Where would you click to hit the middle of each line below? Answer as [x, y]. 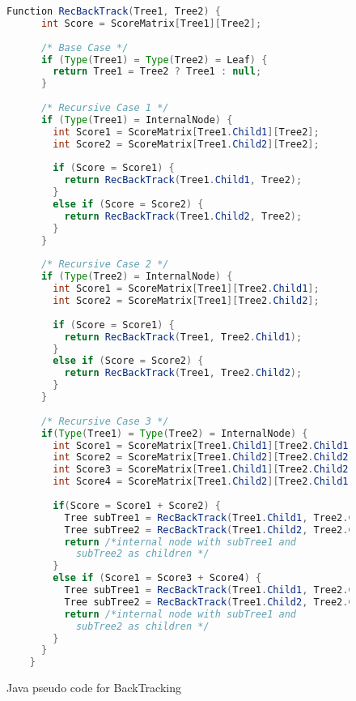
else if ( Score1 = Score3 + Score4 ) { [157, 578]
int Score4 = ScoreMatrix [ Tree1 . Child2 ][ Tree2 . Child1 [201, 482]
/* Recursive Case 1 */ [105, 108]
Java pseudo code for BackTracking [94, 688]
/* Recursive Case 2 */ [105, 265]
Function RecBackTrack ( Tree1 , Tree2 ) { [114, 11]
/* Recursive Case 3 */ [105, 421]
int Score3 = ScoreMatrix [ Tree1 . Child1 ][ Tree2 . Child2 [201, 470]
